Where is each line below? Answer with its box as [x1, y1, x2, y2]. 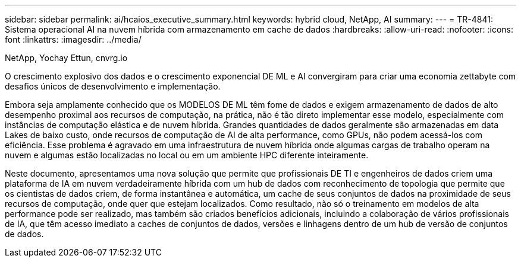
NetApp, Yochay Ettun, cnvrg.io [5, 53, 128, 63]
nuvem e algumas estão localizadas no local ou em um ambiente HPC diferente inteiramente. [5, 150, 369, 160]
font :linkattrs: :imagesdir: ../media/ [5, 34, 142, 44]
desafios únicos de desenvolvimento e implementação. [5, 81, 221, 91]
